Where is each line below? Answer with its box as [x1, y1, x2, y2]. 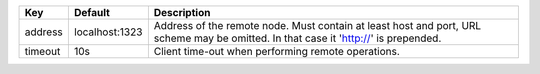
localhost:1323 [73, 25, 143, 39]
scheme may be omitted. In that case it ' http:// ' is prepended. [153, 31, 442, 45]
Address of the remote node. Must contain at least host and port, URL [153, 19, 482, 32]
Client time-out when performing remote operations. [153, 45, 400, 58]
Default [73, 6, 110, 19]
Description [153, 6, 211, 19]
